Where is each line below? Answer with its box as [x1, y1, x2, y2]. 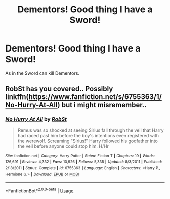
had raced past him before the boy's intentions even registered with [17, 132, 159, 138]
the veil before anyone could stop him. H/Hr [17, 143, 109, 150]
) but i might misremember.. [57, 101, 147, 109]
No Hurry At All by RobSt [5, 116, 67, 123]
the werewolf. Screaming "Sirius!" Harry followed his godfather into [17, 138, 158, 144]
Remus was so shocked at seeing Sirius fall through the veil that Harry [17, 127, 164, 133]
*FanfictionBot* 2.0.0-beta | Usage [5, 187, 74, 194]
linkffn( [5, 92, 29, 102]
